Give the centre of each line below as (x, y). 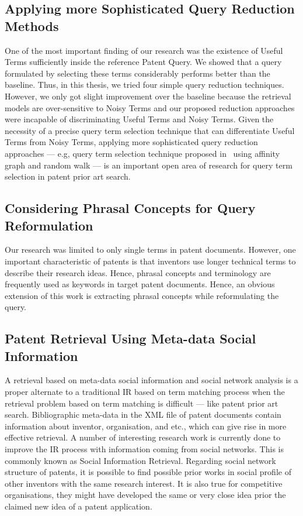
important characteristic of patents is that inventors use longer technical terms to (150, 261)
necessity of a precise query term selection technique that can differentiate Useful (150, 130)
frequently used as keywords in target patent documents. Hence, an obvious (140, 284)
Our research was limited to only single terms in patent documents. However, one (150, 250)
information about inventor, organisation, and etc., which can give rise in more (146, 426)
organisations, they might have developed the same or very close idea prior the (145, 495)
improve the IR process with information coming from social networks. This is (144, 449)
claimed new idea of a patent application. (79, 506)
